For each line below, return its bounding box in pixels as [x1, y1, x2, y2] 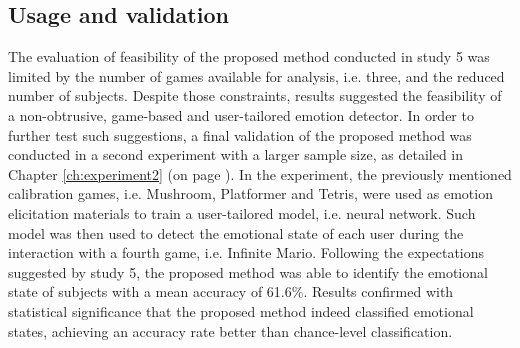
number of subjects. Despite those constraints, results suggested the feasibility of [8, 85, 502, 106]
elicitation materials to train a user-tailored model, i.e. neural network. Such [8, 202, 476, 223]
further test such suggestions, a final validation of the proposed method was [8, 124, 472, 145]
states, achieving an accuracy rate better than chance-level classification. [8, 320, 453, 341]
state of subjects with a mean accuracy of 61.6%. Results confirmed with [8, 281, 454, 302]
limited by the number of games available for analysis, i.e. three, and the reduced [8, 65, 505, 86]
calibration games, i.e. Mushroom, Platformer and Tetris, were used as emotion [8, 183, 493, 204]
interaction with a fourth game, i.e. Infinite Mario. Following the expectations [8, 242, 485, 263]
